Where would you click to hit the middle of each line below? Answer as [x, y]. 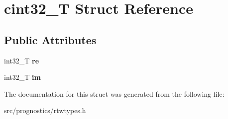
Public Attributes [50, 39]
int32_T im [22, 77]
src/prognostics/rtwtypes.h [45, 110]
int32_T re [22, 60]
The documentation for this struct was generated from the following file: [114, 93]
